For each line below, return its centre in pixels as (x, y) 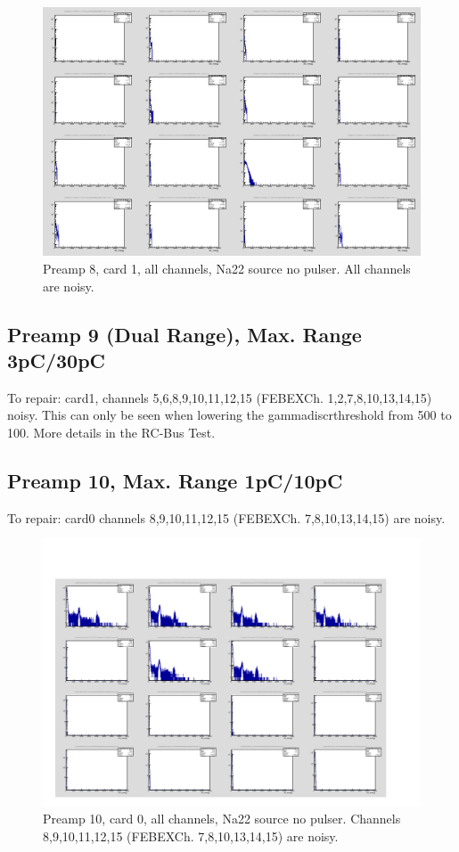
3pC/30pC (57, 360)
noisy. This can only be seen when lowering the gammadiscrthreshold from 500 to (229, 415)
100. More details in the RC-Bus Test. (111, 433)
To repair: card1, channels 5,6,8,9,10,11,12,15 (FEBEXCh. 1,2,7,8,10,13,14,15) (220, 397)
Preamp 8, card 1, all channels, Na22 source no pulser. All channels (227, 269)
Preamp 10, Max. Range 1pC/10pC (175, 480)
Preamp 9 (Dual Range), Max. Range (184, 334)
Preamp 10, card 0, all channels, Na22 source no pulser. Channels (222, 819)
